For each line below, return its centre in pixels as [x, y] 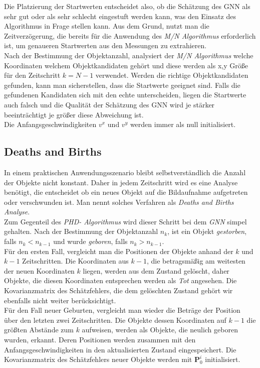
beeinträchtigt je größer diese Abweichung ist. [74, 114]
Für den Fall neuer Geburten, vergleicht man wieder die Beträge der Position [122, 310]
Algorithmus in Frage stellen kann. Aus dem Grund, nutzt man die [107, 26]
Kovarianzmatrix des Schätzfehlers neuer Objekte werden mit [98, 359]
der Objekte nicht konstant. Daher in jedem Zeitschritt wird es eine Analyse [121, 182]
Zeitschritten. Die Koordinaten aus [75, 261]
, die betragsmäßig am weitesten [196, 261]
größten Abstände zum [39, 330]
